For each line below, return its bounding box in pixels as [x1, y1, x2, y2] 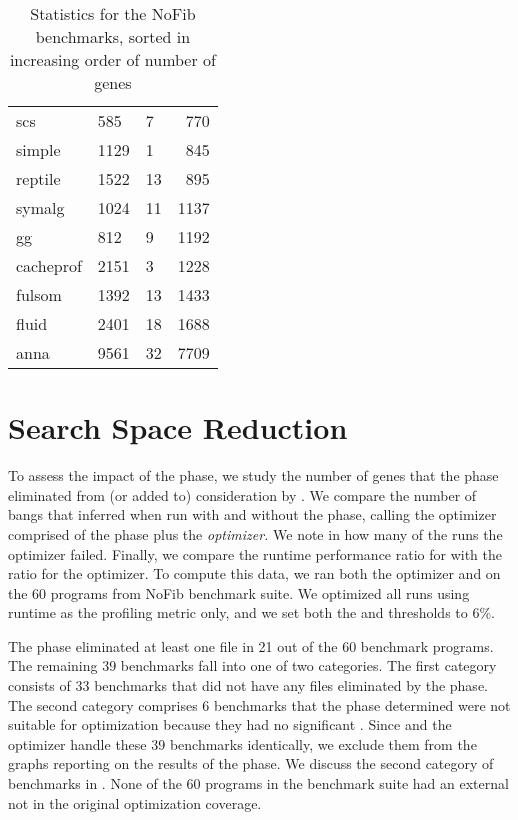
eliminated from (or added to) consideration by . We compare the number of [8, 484, 477, 505]
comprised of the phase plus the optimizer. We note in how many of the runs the [8, 523, 503, 544]
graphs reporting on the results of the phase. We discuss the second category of [8, 753, 494, 774]
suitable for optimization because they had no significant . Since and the [8, 714, 452, 735]
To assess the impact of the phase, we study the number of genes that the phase [8, 465, 499, 486]
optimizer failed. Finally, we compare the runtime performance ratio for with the [8, 543, 502, 564]
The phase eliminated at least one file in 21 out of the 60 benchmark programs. [8, 635, 494, 656]
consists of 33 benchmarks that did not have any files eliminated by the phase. [8, 675, 488, 696]
